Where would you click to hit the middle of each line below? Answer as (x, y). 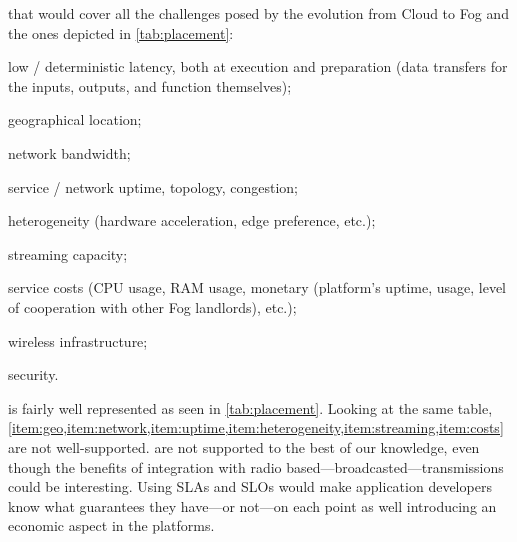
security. (33, 374)
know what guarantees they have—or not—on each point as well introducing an (252, 505)
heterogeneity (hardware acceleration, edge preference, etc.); (192, 220)
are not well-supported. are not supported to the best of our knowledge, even (244, 446)
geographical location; (75, 119)
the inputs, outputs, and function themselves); (150, 85)
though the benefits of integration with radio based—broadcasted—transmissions (256, 466)
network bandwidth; (69, 152)
